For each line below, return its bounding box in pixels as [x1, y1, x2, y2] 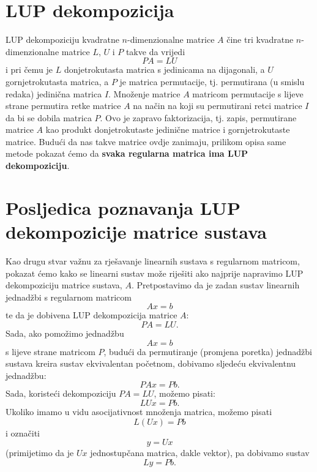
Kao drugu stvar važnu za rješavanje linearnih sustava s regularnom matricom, [6, 254, 300, 267]
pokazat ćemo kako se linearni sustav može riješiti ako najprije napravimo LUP [6, 266, 304, 279]
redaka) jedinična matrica [6, 87, 102, 100]
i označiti [6, 426, 40, 439]
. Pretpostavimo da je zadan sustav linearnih [131, 279, 300, 291]
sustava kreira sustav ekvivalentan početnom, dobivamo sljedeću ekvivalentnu [6, 357, 296, 370]
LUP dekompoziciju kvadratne [6, 33, 119, 46]
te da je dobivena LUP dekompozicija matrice [6, 309, 177, 321]
